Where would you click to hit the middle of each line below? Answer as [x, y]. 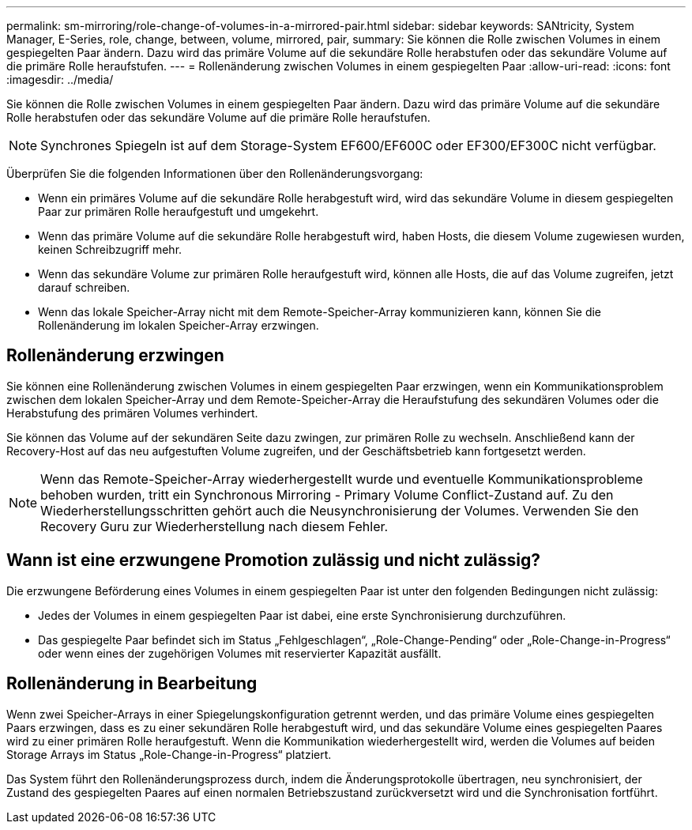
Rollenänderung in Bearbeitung [132, 684]
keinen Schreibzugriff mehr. [110, 249]
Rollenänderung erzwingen [115, 356]
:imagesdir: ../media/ [60, 79]
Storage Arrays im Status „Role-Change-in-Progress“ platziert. [169, 754]
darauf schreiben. [84, 287]
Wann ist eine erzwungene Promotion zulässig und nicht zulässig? [273, 560]
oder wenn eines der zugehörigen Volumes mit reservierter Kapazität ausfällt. [240, 653]
